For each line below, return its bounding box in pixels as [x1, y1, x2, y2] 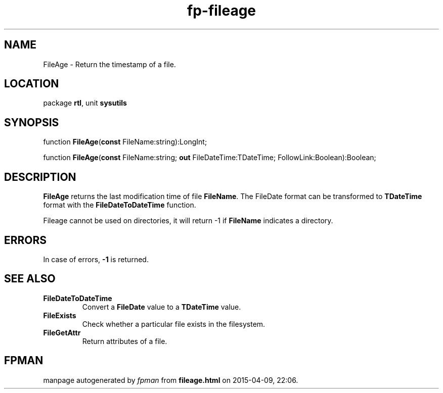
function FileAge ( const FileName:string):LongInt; [43, 137, 207, 146]
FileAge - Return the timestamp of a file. [43, 60, 176, 69]
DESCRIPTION [4, 170, 76, 183]
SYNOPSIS [4, 116, 59, 129]
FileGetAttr [43, 328, 81, 337]
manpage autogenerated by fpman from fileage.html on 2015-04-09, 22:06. [43, 375, 298, 384]
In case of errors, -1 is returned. [43, 255, 149, 264]
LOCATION [4, 77, 59, 90]
